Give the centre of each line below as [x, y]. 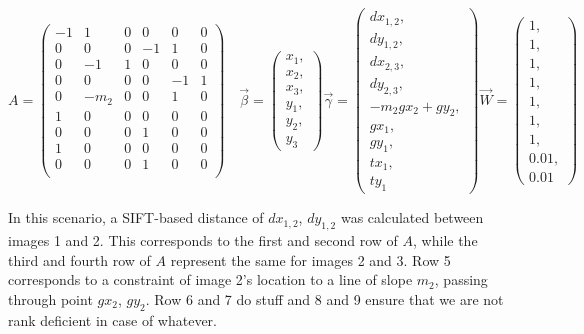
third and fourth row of [79, 259]
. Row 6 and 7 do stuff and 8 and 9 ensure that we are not [324, 298]
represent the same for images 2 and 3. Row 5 [310, 259]
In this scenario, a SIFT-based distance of [136, 217]
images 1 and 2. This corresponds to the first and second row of [203, 239]
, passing [461, 279]
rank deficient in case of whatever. [112, 319]
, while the [445, 239]
